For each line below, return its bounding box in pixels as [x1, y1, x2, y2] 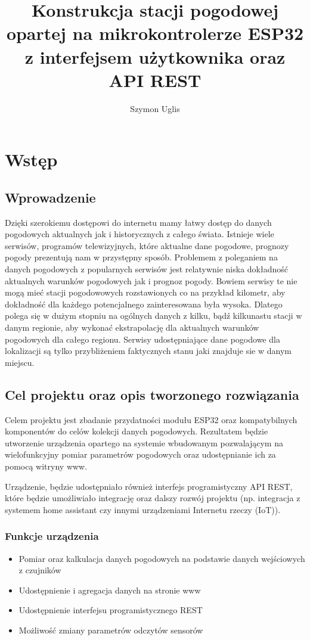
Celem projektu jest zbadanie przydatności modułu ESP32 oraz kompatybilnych [5, 413, 297, 425]
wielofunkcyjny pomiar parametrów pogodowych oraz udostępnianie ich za [5, 448, 276, 461]
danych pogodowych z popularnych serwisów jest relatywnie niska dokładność [5, 263, 288, 275]
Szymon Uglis [130, 102, 180, 114]
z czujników [18, 564, 61, 576]
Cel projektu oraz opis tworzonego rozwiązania [5, 385, 299, 403]
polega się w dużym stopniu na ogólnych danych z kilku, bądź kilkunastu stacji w [5, 309, 302, 322]
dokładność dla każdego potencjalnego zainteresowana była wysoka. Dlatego [5, 297, 283, 310]
